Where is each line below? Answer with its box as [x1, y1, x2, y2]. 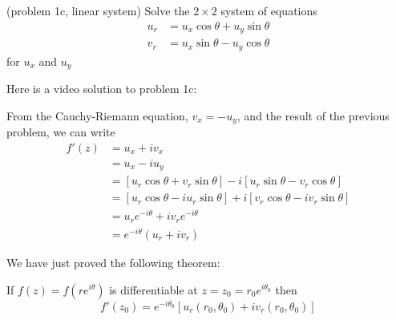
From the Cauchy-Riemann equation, [6, 107, 188, 124]
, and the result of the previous [236, 107, 390, 124]
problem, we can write [6, 124, 115, 140]
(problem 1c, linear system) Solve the [6, 2, 190, 18]
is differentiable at [109, 281, 198, 298]
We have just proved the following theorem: [6, 253, 220, 270]
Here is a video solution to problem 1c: [6, 80, 197, 97]
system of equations [220, 2, 317, 18]
